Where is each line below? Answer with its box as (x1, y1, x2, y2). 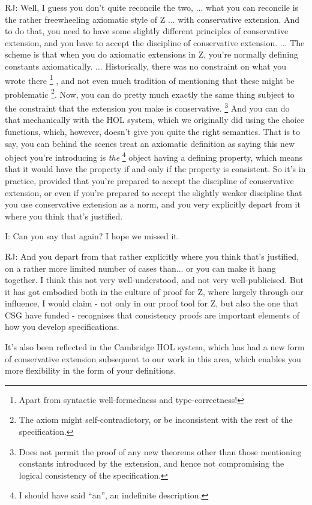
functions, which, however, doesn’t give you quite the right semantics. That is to (5, 125, 300, 137)
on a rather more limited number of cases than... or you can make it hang (5, 261, 276, 274)
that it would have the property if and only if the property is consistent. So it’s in (5, 163, 306, 175)
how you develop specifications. (5, 320, 119, 333)
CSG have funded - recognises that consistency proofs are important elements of (5, 308, 300, 321)
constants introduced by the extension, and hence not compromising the (19, 457, 284, 470)
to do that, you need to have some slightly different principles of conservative (5, 25, 289, 37)
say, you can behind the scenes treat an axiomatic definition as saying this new (5, 137, 295, 149)
